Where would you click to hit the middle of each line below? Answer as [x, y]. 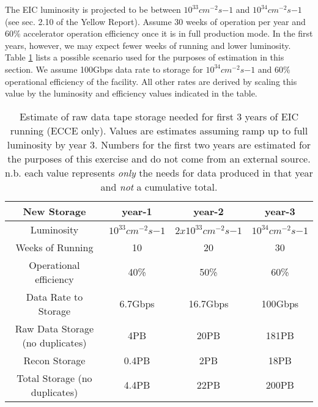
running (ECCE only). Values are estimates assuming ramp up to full [159, 130]
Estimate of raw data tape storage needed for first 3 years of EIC [159, 116]
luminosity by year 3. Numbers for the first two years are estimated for [159, 144]
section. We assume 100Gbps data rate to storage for [104, 69]
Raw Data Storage [54, 328]
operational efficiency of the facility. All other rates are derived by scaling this [151, 81]
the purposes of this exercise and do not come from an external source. [159, 158]
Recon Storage [54, 360]
